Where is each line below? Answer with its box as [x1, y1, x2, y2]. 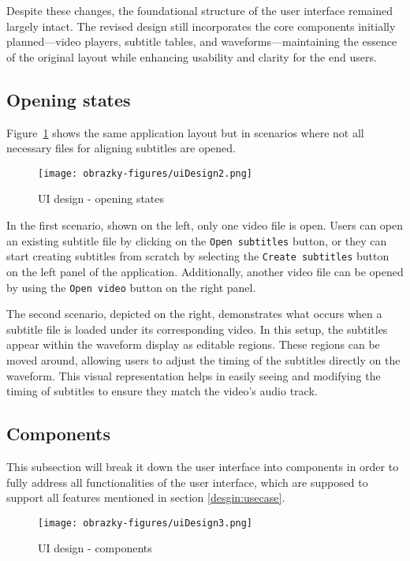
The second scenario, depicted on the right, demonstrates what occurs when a [6, 305, 382, 322]
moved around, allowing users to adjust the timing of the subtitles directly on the [6, 351, 401, 368]
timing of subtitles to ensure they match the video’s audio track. [6, 383, 318, 399]
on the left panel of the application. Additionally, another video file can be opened [6, 263, 404, 279]
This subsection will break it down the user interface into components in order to [6, 458, 399, 474]
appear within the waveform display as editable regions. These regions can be [6, 336, 380, 353]
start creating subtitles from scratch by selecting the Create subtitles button [6, 248, 389, 264]
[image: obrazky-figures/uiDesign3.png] [38, 517, 253, 529]
